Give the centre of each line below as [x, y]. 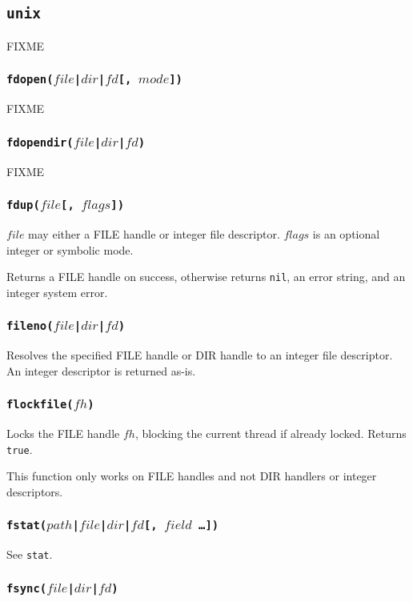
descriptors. [35, 491]
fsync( [27, 588]
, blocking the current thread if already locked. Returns [271, 433]
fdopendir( [40, 142]
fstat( [27, 526]
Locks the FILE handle [63, 433]
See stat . [30, 554]
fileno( [30, 326]
